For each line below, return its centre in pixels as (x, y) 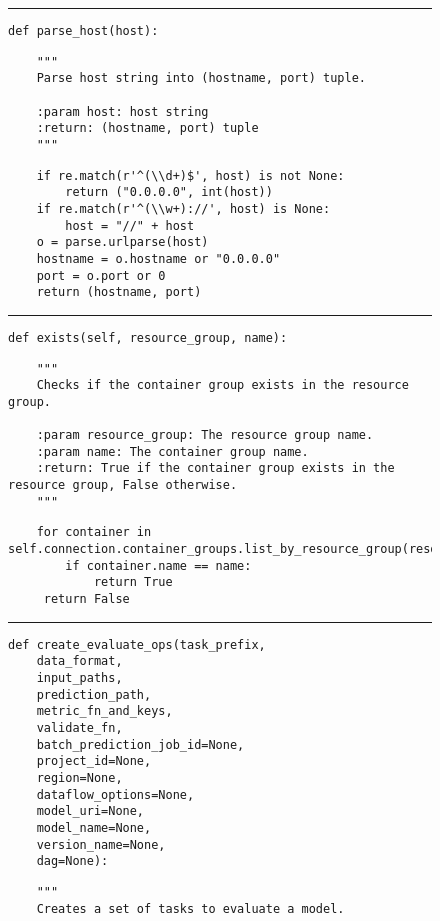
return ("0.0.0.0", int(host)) (169, 192)
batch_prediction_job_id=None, (140, 744)
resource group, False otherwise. (123, 485)
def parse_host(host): (83, 31)
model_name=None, (94, 827)
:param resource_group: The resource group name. (205, 435)
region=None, (79, 777)
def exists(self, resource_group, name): (148, 337)
